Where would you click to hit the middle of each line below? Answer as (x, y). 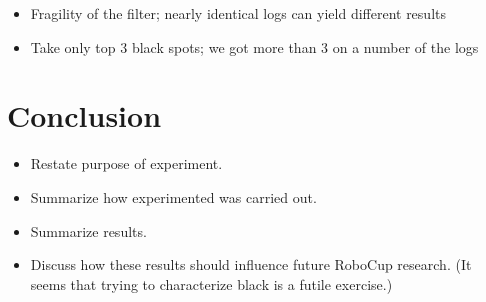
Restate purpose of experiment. (126, 163)
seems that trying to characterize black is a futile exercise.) (211, 283)
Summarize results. (88, 230)
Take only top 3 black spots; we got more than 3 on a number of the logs (254, 46)
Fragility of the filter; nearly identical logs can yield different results (238, 13)
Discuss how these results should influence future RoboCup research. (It (251, 264)
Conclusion (84, 115)
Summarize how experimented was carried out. (173, 196)
